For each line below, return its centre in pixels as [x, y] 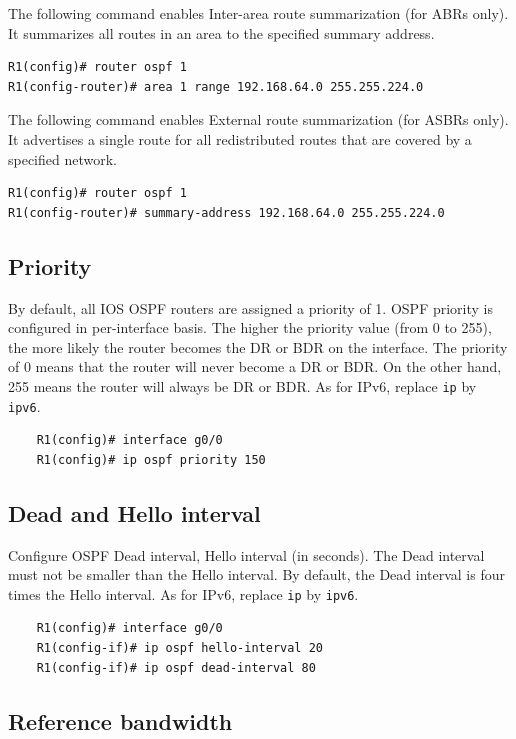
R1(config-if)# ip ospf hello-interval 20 [179, 648]
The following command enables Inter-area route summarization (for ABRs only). [258, 13]
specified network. [63, 158]
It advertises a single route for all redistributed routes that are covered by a [240, 138]
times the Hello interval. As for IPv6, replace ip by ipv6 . [183, 593]
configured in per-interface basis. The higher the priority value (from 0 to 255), [250, 327]
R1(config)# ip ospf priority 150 [151, 459]
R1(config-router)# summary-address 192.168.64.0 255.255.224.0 [226, 212]
